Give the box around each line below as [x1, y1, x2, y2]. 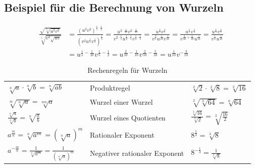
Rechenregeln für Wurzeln [87, 65, 168, 75]
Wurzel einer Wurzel [90, 97, 153, 107]
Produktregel [90, 82, 130, 93]
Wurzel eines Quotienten [90, 112, 166, 123]
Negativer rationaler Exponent [90, 148, 184, 158]
